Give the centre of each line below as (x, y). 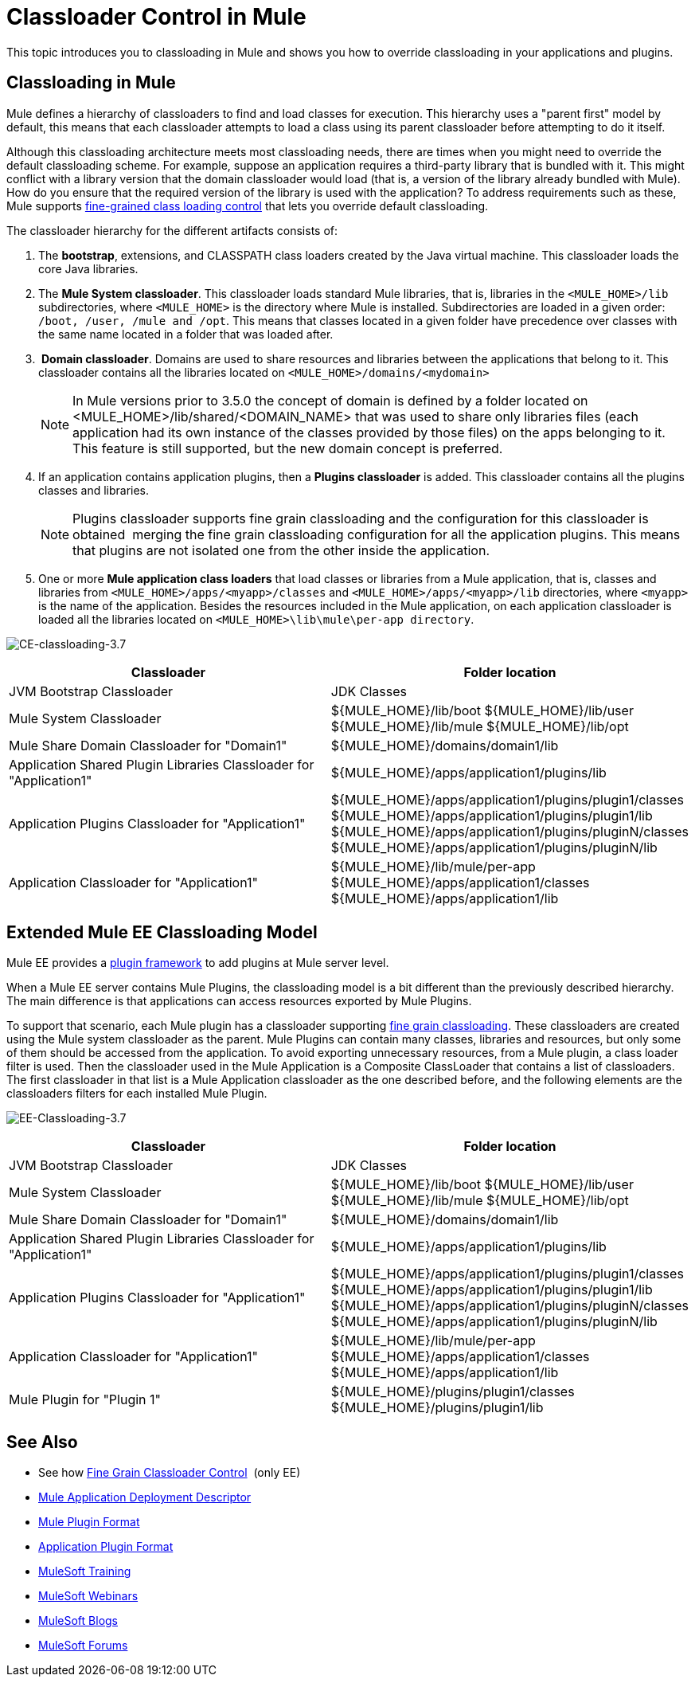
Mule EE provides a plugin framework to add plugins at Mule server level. (198, 963)
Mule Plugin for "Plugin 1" (85, 1400)
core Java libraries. (88, 268)
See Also (42, 1442)
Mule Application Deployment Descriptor (145, 1497)
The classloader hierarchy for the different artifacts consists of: (172, 230)
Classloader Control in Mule (156, 17)
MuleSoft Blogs (78, 1621)
